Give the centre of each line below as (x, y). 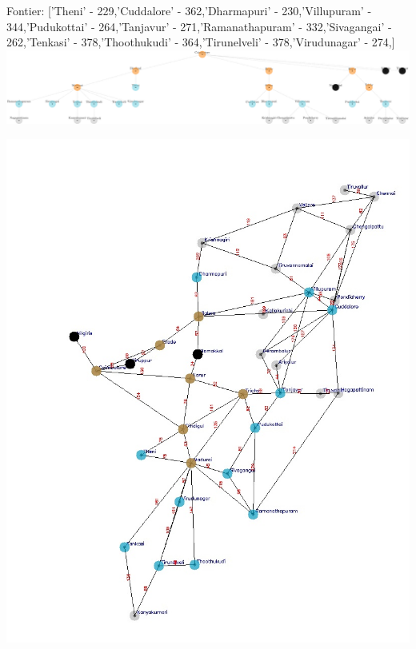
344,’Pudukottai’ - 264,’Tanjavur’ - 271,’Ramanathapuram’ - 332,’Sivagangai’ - (199, 26)
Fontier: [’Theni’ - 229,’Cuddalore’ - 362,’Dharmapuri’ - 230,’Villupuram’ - (189, 10)
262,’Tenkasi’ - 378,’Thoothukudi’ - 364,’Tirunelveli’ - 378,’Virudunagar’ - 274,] (201, 42)
